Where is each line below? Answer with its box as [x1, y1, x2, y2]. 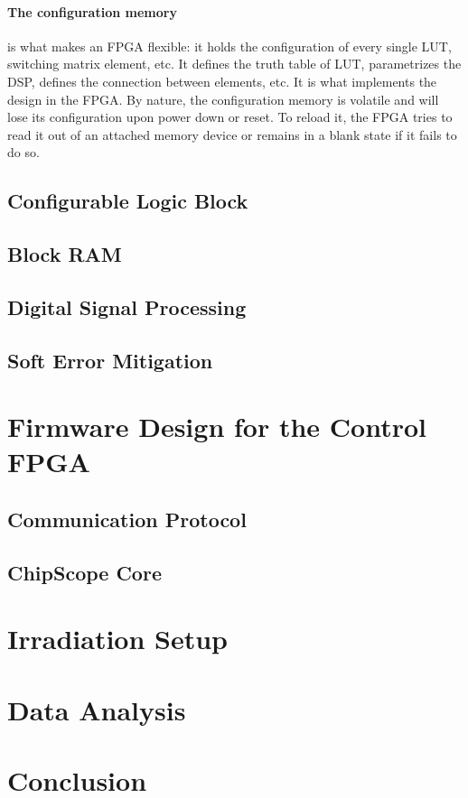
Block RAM [7, 240, 122, 268]
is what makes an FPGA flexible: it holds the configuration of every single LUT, [7, 36, 452, 55]
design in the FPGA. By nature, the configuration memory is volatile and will [7, 89, 439, 108]
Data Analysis [7, 691, 186, 728]
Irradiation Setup [7, 620, 228, 657]
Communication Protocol [7, 506, 247, 534]
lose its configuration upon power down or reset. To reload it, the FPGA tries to [7, 107, 453, 126]
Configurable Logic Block [7, 187, 248, 215]
